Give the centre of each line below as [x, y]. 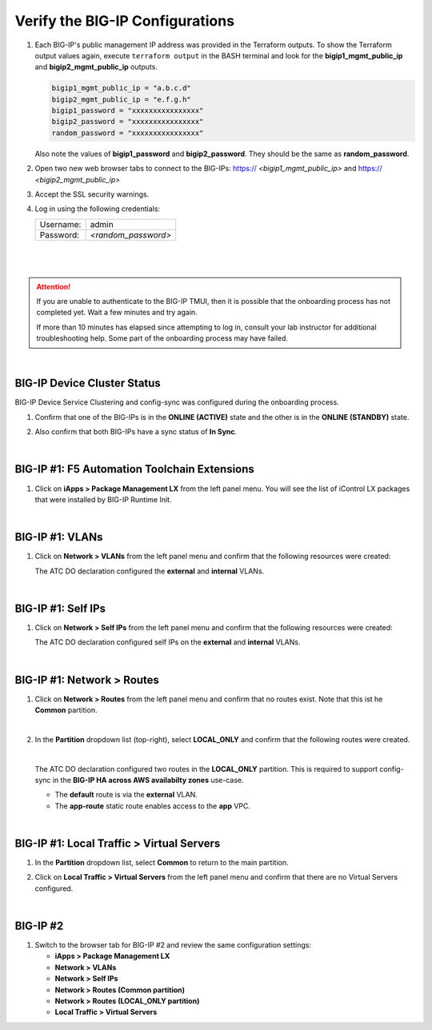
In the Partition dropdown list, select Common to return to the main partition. [162, 863]
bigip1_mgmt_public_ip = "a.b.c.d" [121, 88]
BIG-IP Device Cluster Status [88, 383]
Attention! [54, 286]
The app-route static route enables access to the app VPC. [153, 806]
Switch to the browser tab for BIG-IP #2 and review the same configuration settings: [173, 945]
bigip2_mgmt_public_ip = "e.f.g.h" [121, 99]
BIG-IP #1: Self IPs [60, 608]
